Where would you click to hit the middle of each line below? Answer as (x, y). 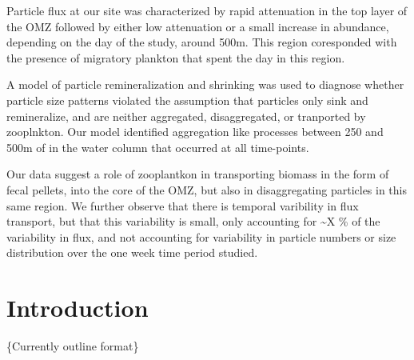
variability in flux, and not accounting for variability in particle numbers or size (201, 236)
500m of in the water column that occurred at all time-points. (158, 147)
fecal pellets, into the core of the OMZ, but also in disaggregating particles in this (207, 189)
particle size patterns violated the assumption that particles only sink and (187, 100)
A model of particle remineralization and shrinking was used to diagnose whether (205, 84)
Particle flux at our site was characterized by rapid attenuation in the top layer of (207, 10)
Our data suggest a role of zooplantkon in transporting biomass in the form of (198, 174)
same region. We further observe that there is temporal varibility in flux (183, 205)
